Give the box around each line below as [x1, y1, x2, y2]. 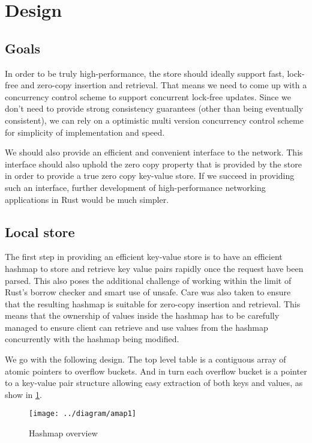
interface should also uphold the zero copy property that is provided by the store [5, 157, 302, 170]
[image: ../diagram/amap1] [29, 409, 136, 418]
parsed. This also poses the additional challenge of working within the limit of [5, 274, 292, 286]
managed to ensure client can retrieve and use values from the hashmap [5, 321, 268, 333]
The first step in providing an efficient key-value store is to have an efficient [5, 250, 283, 263]
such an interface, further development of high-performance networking [5, 181, 266, 193]
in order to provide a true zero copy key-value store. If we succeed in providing [5, 169, 295, 182]
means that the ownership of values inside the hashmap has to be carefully [5, 309, 280, 322]
